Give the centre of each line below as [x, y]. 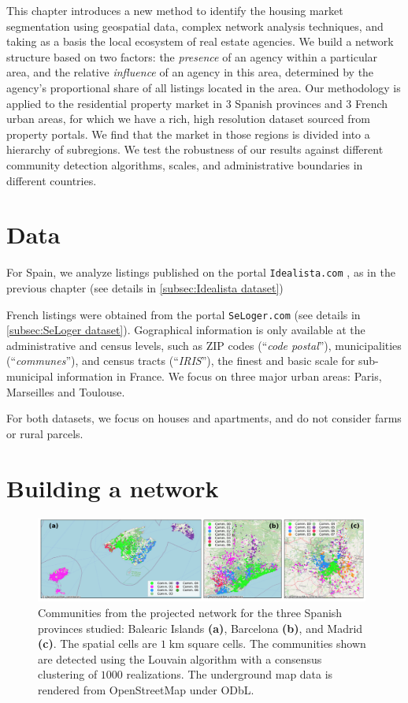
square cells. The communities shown [277, 643]
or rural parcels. [45, 433]
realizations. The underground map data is [230, 674]
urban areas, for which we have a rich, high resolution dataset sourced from [188, 119]
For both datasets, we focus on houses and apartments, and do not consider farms [204, 418]
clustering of [68, 674]
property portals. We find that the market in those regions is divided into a [188, 134]
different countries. [52, 180]
